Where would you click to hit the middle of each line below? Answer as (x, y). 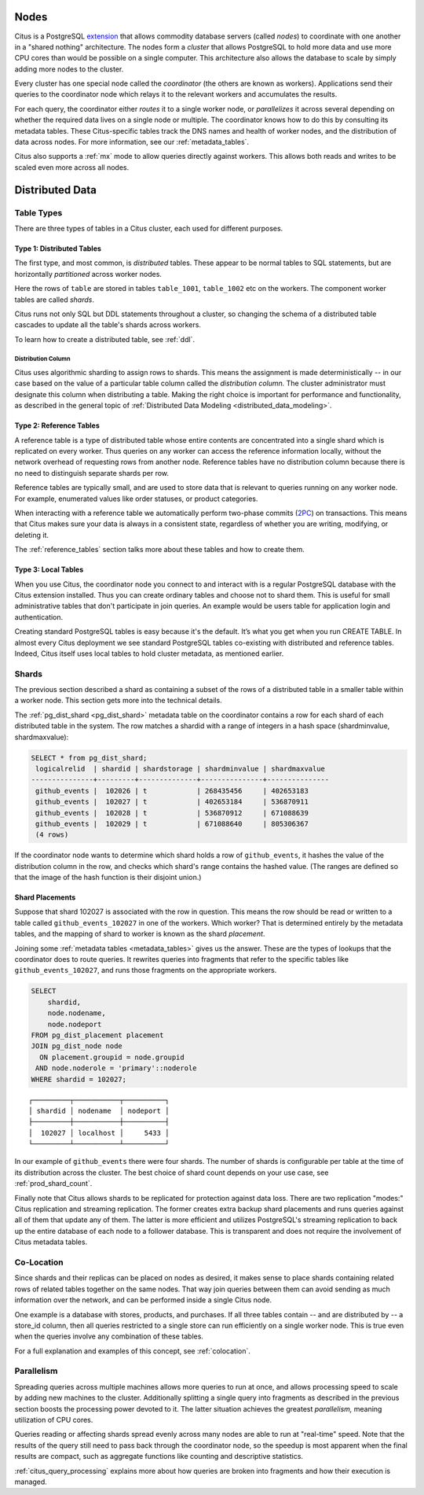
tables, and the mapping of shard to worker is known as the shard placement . (140, 934)
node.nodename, (77, 1013)
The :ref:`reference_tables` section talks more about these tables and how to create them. (160, 550)
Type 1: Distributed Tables (58, 249)
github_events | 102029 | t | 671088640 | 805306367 (172, 823)
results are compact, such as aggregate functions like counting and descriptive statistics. (159, 1456)
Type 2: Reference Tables (57, 425)
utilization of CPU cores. (54, 1420)
